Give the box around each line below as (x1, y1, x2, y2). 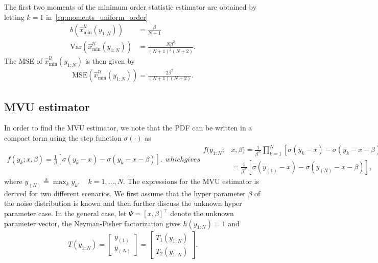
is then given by (85, 56, 135, 66)
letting (4, 11, 25, 22)
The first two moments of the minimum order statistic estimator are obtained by (4, 2, 257, 12)
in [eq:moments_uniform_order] (45, 11, 148, 22)
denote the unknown (170, 208, 234, 219)
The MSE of (4, 56, 42, 66)
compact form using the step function (4, 132, 122, 143)
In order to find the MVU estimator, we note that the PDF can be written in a (4, 122, 252, 133)
